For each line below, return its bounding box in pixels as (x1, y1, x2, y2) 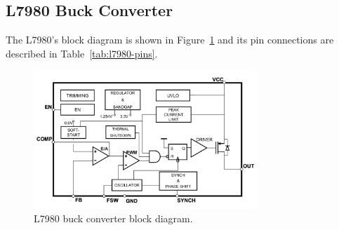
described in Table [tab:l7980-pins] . (6, 46, 158, 60)
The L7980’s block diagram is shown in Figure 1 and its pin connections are (6, 32, 334, 47)
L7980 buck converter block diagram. (34, 211, 193, 226)
